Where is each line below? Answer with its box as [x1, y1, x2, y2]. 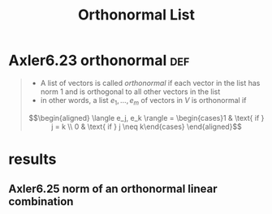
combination [8, 195, 74, 208]
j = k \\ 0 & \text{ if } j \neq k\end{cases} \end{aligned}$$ [51, 122, 242, 131]
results [8, 150, 57, 168]
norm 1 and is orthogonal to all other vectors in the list [40, 87, 221, 96]
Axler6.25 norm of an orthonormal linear [8, 182, 218, 196]
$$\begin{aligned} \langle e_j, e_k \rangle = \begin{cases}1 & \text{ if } [28, 113, 265, 122]
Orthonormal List [77, 6, 196, 24]
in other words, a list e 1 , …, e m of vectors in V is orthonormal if [40, 95, 247, 107]
